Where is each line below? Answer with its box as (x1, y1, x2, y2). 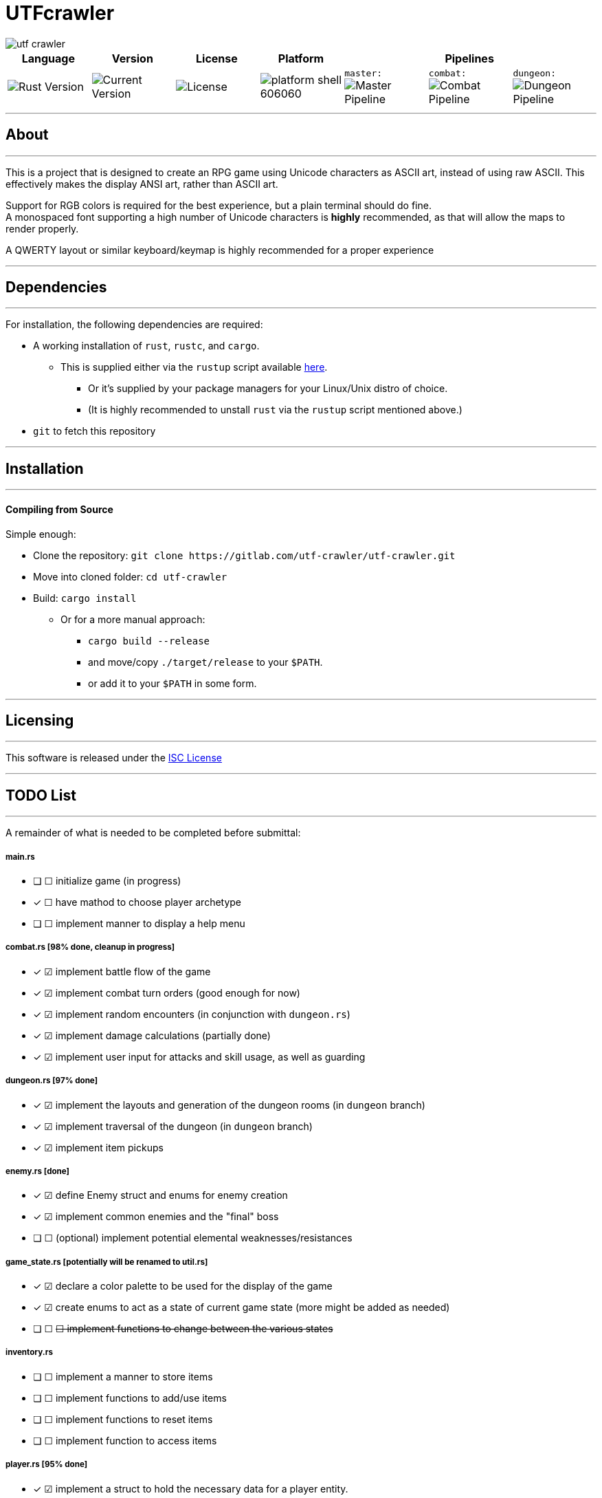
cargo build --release (88, 635, 210, 647)
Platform (278, 51, 324, 65)
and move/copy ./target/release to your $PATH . (88, 655, 323, 668)
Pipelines (445, 51, 494, 65)
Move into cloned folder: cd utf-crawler (33, 570, 227, 583)
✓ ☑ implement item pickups (33, 1141, 164, 1153)
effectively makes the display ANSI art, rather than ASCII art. (5, 177, 278, 190)
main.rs (5, 851, 35, 862)
